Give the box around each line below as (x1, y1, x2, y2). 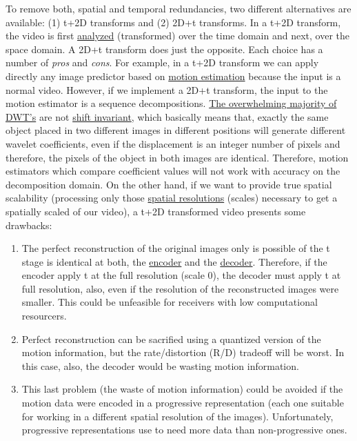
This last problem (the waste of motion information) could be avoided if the (21, 382, 343, 396)
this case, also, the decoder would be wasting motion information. (21, 358, 299, 373)
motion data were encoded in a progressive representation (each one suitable (21, 395, 344, 410)
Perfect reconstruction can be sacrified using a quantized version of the (21, 331, 321, 346)
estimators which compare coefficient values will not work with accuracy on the (6, 164, 340, 178)
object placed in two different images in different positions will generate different (6, 123, 346, 137)
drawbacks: (6, 217, 52, 232)
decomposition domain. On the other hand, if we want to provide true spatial (6, 177, 332, 191)
